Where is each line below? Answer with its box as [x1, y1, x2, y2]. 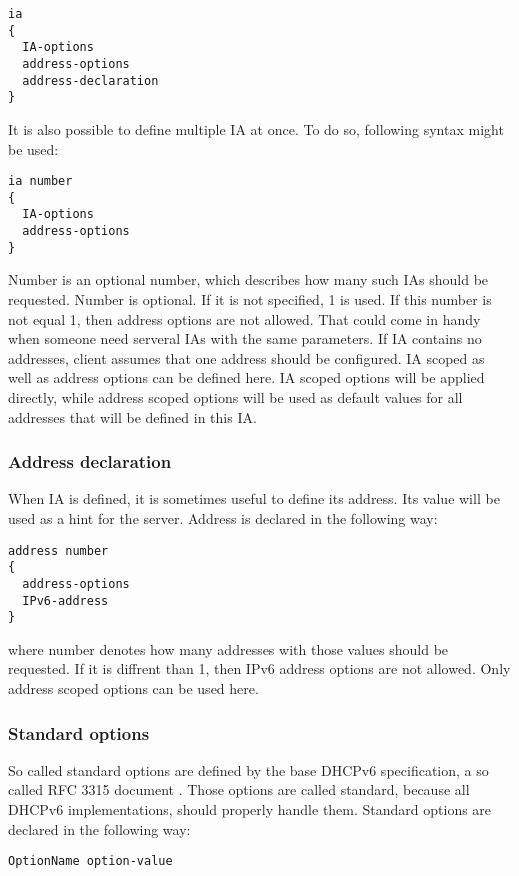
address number [8, 543, 109, 558]
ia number [8, 174, 73, 189]
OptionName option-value [8, 854, 173, 869]
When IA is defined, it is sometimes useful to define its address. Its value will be [8, 488, 500, 509]
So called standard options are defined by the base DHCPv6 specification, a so [8, 759, 489, 780]
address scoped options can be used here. [8, 678, 259, 699]
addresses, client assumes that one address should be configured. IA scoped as [8, 347, 485, 368]
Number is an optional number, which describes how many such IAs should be [8, 269, 489, 290]
